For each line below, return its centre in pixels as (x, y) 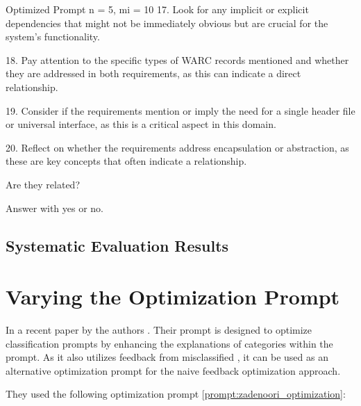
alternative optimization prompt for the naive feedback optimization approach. (173, 370)
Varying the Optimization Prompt (173, 297)
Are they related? (43, 184)
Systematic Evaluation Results (117, 245)
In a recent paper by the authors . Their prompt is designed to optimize (159, 330)
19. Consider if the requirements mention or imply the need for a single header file (180, 110)
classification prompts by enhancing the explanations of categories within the (169, 343)
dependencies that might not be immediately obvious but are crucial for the (167, 23)
